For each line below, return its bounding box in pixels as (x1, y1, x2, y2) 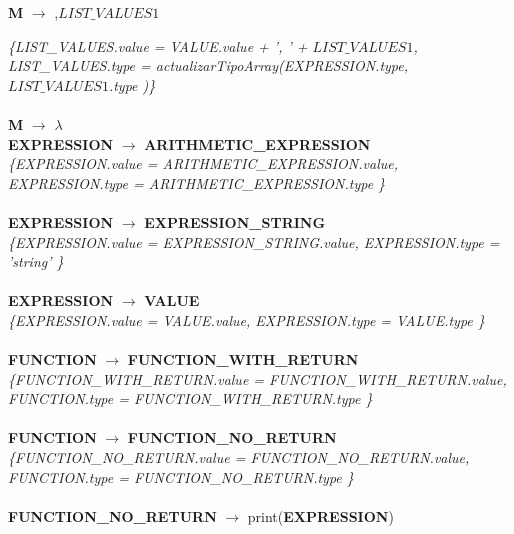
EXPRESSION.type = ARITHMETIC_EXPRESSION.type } (8, 172, 386, 193)
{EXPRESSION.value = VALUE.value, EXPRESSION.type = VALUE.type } (8, 309, 485, 330)
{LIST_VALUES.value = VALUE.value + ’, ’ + (8, 35, 308, 56)
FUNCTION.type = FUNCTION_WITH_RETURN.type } (8, 388, 373, 409)
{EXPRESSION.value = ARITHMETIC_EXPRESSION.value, (8, 153, 398, 174)
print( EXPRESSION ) (247, 505, 394, 526)
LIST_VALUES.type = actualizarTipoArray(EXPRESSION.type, (8, 55, 409, 76)
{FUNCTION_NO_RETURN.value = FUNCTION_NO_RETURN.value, (8, 447, 470, 468)
